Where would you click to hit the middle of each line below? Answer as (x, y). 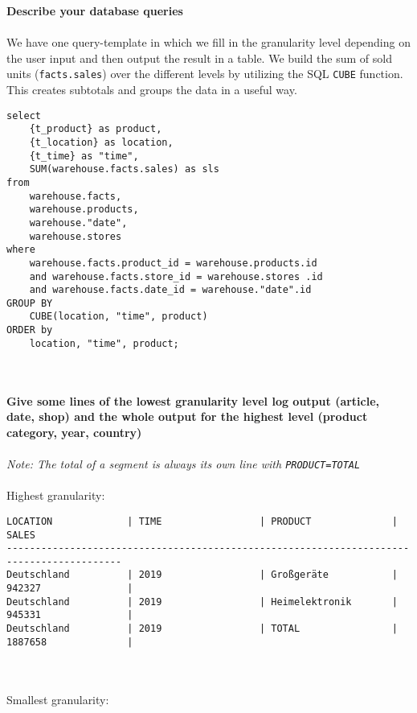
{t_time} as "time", (84, 156)
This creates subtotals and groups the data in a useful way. (152, 90)
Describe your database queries (95, 10)
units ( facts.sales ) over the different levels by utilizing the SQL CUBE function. (205, 74)
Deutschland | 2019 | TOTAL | (202, 629)
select (24, 115)
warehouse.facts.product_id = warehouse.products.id (173, 263)
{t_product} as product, (96, 129)
